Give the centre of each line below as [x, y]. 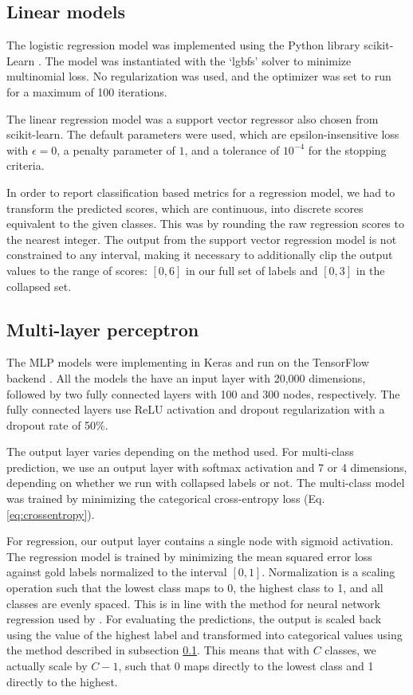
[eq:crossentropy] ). [51, 514]
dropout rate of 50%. [57, 424]
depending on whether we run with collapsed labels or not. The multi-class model [206, 483]
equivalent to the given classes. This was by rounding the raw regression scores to [205, 224]
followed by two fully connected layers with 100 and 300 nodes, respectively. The [203, 393]
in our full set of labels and [252, 270]
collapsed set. [39, 286]
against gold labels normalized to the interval [117, 572]
